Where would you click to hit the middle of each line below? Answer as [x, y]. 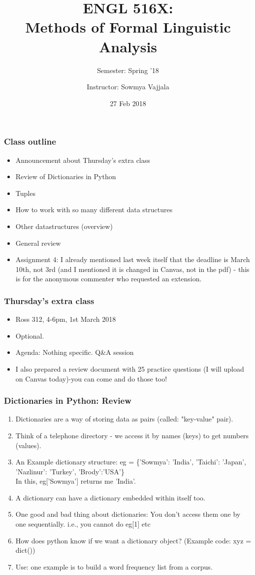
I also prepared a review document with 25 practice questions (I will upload [130, 368]
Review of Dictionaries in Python [66, 176]
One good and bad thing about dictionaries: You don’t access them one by [128, 514]
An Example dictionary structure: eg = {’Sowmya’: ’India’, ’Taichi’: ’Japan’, [131, 462]
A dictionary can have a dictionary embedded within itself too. [110, 497]
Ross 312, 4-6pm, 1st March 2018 [66, 319]
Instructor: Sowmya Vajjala [128, 87]
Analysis [128, 46]
